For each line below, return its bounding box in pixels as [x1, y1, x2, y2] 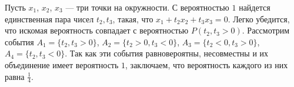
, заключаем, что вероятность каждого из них [125, 58, 288, 71]
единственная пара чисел [5, 12, 94, 25]
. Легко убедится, [228, 12, 290, 25]
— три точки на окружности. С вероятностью [65, 1, 229, 13]
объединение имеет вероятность [5, 58, 119, 71]
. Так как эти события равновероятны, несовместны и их [65, 47, 269, 59]
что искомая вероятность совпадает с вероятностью [5, 24, 189, 36]
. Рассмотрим [242, 24, 290, 36]
